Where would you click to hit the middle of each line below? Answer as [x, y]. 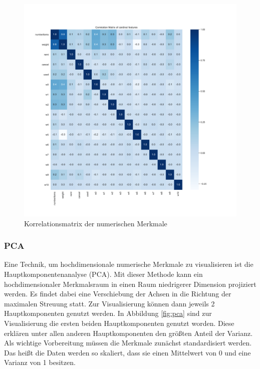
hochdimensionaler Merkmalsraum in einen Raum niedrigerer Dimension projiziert [130, 284]
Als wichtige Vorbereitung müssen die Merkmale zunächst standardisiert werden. [128, 343]
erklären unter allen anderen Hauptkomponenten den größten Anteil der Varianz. [128, 333]
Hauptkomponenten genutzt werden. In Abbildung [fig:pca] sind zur [108, 313]
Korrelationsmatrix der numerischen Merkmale [96, 223]
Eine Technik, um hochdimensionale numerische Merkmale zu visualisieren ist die [129, 264]
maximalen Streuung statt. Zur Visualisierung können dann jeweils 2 [109, 303]
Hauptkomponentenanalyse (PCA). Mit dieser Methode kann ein [103, 274]
